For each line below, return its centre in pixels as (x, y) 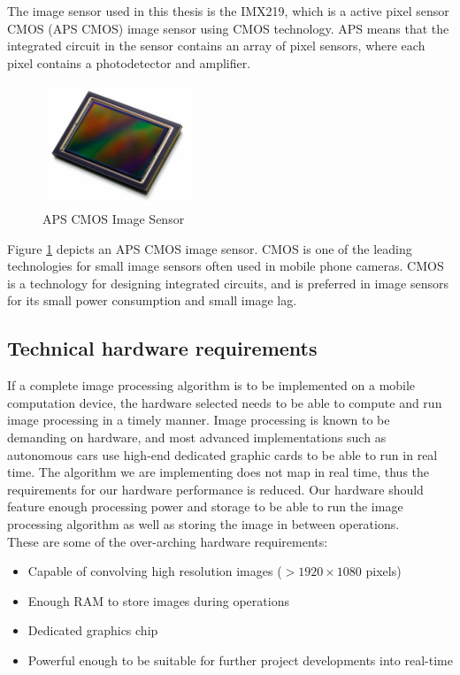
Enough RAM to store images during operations (158, 600)
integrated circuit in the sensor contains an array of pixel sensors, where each (216, 46)
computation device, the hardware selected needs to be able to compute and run (225, 402)
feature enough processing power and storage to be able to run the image (205, 506)
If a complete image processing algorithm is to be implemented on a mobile (211, 385)
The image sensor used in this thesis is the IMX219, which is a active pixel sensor (228, 11)
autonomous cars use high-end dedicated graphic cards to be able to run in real (222, 454)
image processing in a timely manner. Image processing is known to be (199, 420)
